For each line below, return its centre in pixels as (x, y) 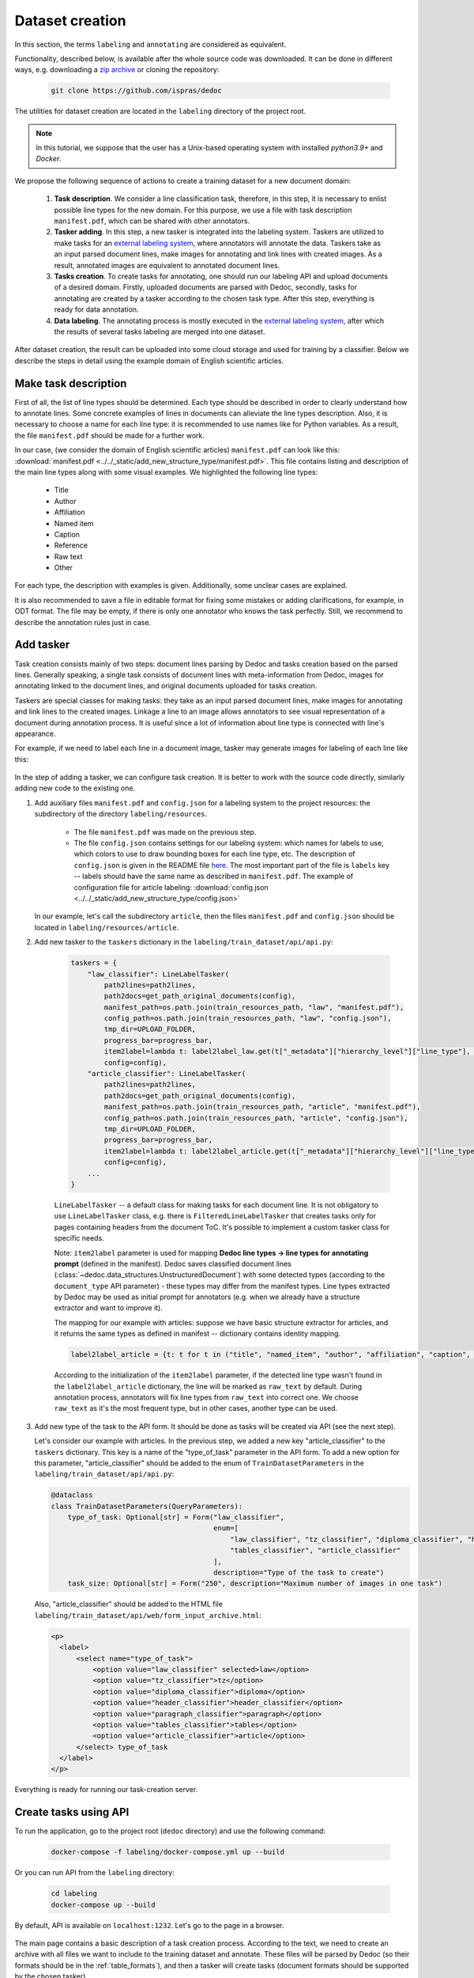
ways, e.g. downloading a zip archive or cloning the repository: (117, 70)
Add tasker (42, 645)
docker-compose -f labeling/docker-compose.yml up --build (167, 1852)
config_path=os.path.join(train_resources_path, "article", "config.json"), (256, 1118)
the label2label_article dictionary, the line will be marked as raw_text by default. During (208, 1386)
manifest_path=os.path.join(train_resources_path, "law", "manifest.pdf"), (254, 1007)
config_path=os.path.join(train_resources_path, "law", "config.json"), (248, 1018)
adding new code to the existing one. (75, 788)
